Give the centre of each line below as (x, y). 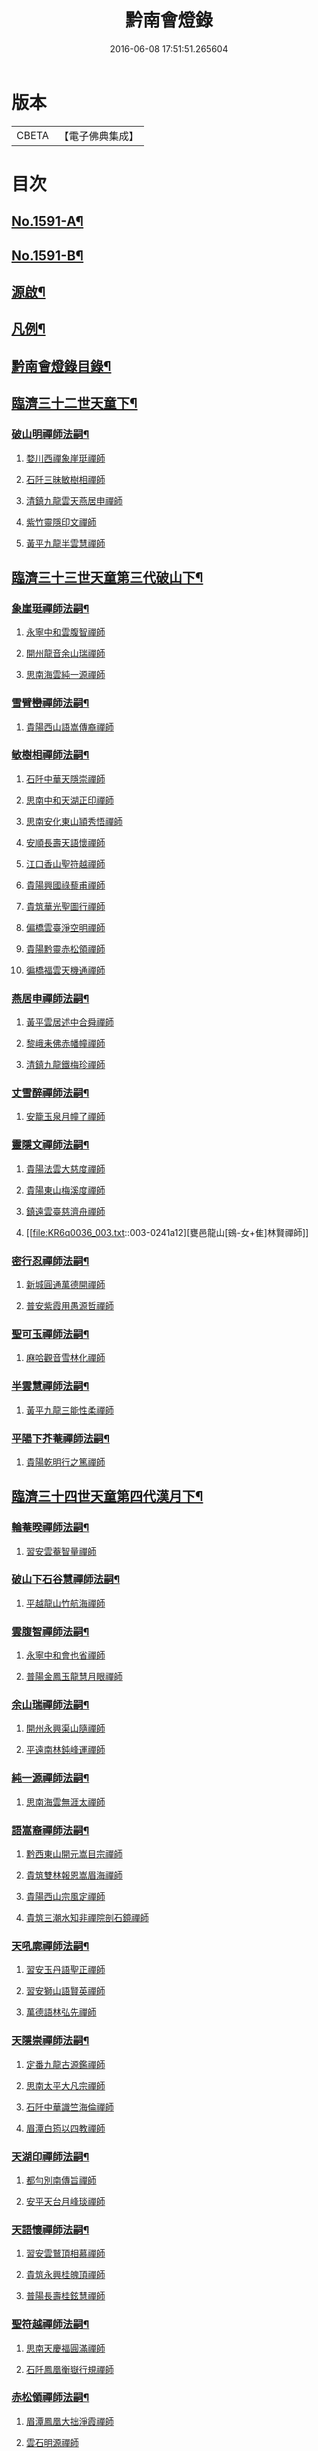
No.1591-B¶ (47, 255)
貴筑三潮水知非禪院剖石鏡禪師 (87, 1918)
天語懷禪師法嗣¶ (50, 2229)
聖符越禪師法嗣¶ (50, 2324)
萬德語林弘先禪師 (61, 2012)
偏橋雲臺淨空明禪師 (65, 927)
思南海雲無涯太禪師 (65, 1802)
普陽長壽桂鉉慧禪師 (65, 2296)
